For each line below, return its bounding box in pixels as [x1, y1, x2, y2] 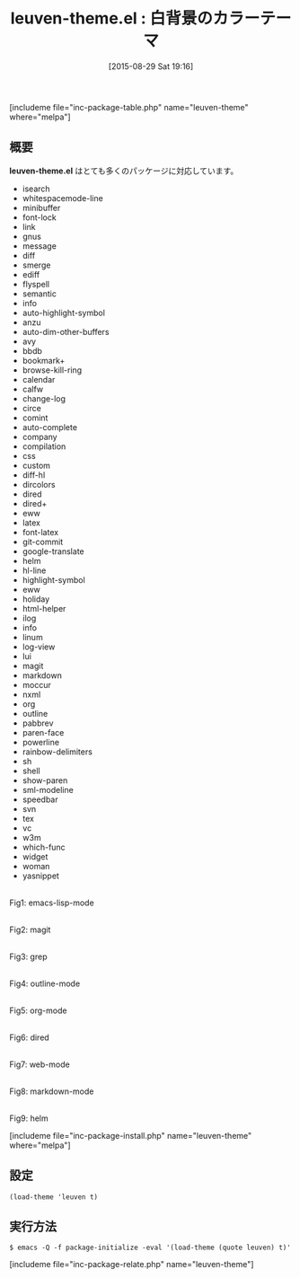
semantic [22, 288, 57, 299]
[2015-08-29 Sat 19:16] [108, 60, 194, 72]
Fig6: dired [9, 1032, 49, 1043]
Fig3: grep [9, 951, 48, 962]
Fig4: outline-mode [9, 978, 81, 989]
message [22, 240, 57, 251]
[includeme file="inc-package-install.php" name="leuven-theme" [9, 1130, 252, 1141]
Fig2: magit [9, 924, 51, 935]
